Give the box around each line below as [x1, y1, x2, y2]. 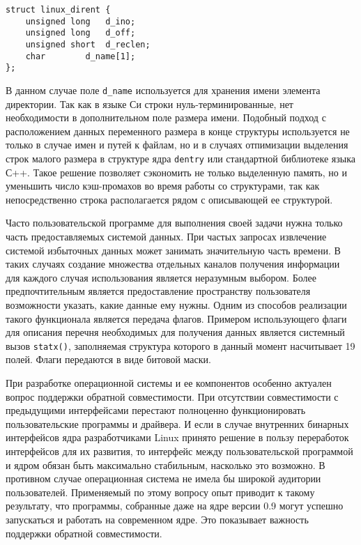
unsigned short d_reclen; [25, 39, 151, 49]
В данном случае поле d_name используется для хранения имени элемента [6, 82, 321, 97]
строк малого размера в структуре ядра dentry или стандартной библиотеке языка [6, 151, 355, 165]
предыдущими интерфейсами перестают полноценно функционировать [6, 403, 306, 417]
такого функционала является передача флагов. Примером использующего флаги [6, 311, 347, 325]
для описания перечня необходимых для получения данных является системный [6, 325, 345, 339]
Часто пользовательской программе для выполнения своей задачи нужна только [6, 215, 343, 230]
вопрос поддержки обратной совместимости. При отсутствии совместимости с [6, 389, 339, 404]
